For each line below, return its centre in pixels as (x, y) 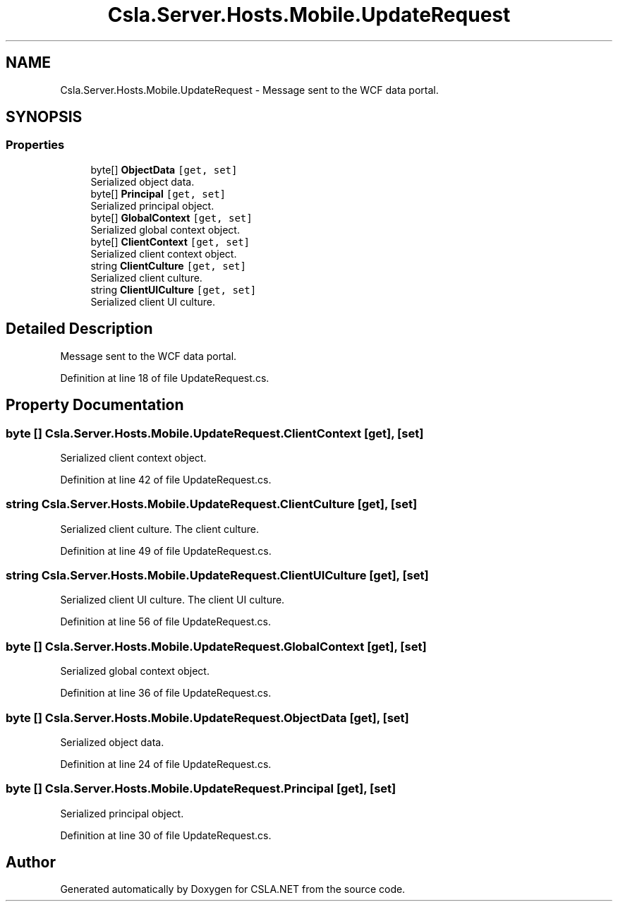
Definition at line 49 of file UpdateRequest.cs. (166, 551)
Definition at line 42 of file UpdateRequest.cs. (166, 479)
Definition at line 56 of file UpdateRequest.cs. (165, 622)
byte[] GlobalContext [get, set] (171, 217)
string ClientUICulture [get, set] (174, 289)
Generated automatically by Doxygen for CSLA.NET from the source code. (233, 889)
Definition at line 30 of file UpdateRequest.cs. (166, 835)
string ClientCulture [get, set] (168, 265)
